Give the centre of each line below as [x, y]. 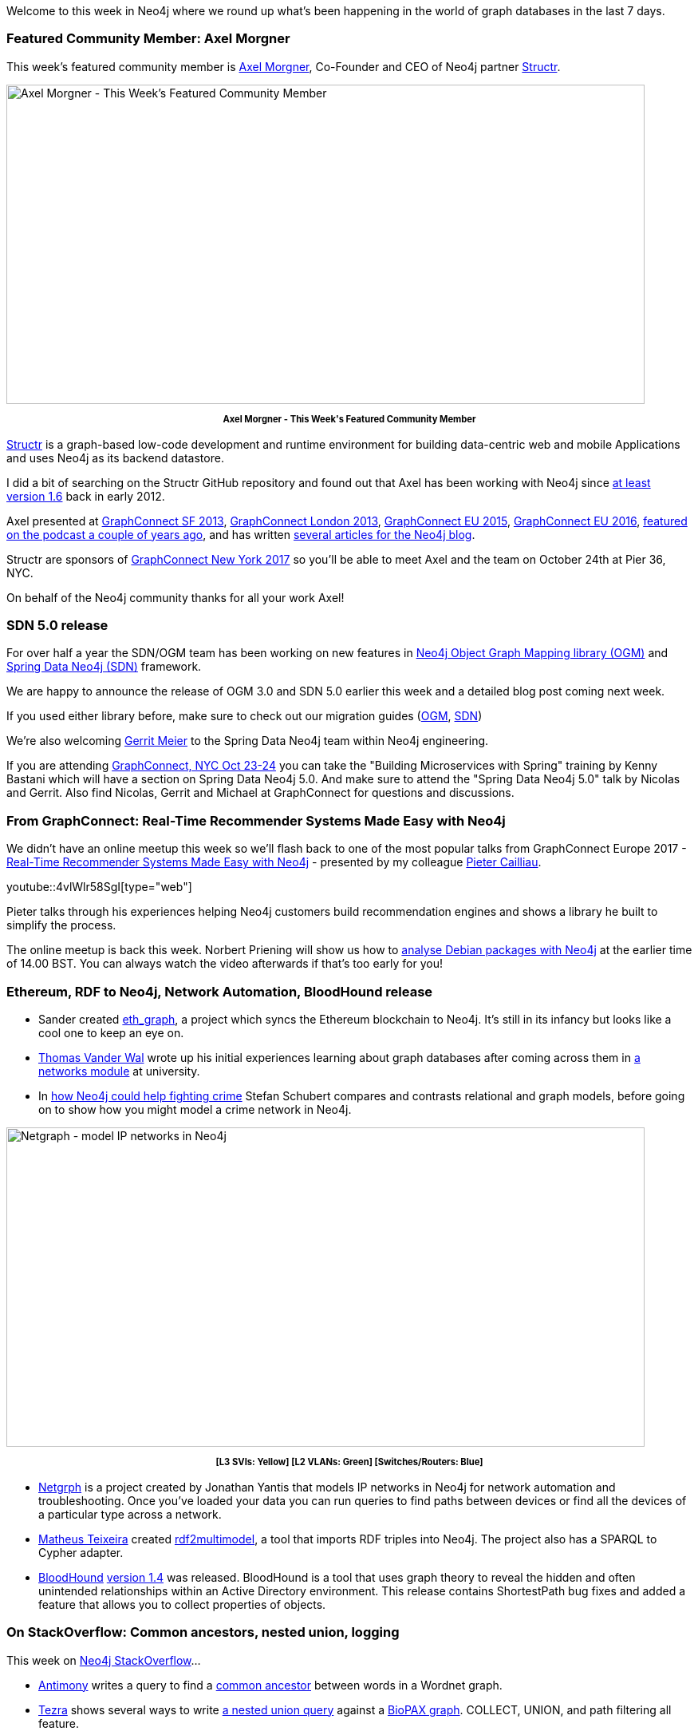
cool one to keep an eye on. [111, 1032]
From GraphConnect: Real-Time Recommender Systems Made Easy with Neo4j [256, 820]
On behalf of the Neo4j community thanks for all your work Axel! [175, 597]
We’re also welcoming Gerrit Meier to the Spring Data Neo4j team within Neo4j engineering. [248, 741]
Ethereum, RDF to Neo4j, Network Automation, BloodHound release [220, 991]
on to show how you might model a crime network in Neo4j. [195, 1109]
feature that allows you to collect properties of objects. [182, 1604]
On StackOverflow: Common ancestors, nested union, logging [203, 1632]
